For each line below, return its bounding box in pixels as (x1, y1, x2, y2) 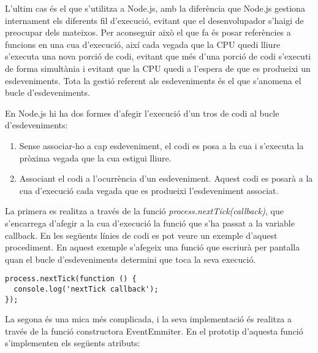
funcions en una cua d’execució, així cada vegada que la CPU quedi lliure (5, 37, 281, 50)
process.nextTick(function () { (5, 274, 137, 284)
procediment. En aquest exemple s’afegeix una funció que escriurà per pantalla (5, 241, 300, 254)
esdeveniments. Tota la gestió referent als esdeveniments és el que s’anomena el (5, 74, 301, 87)
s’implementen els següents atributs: (5, 336, 140, 349)
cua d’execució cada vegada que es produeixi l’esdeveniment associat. (19, 184, 279, 196)
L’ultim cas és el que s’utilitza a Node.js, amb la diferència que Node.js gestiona (5, 2, 305, 14)
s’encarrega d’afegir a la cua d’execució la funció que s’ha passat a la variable (5, 216, 295, 229)
